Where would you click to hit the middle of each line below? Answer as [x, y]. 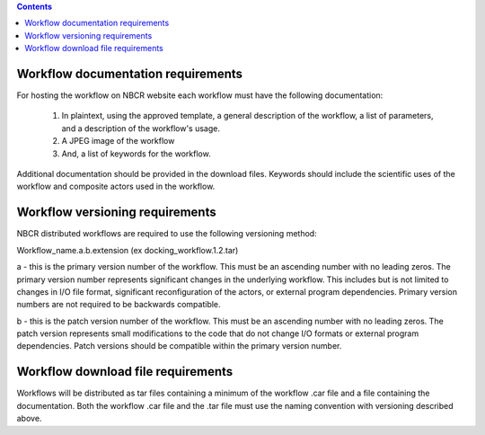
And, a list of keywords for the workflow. [136, 154]
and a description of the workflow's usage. [141, 128]
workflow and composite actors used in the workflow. [116, 186]
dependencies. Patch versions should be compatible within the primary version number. [179, 346]
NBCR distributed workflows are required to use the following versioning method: [167, 234]
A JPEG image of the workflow [118, 141]
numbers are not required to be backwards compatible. [119, 305]
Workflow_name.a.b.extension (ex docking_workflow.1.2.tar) [128, 250]
